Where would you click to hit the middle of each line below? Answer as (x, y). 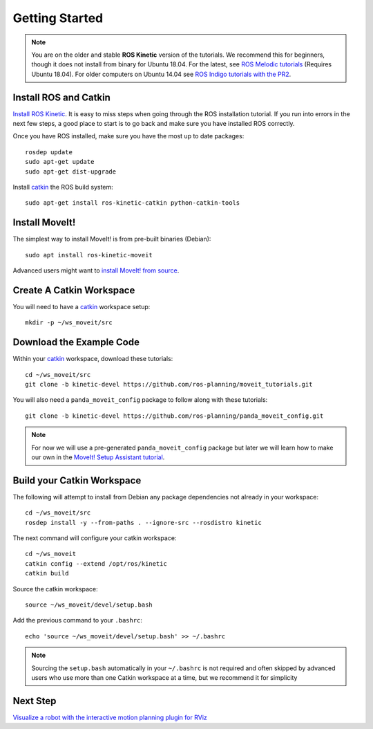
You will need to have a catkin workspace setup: (82, 306)
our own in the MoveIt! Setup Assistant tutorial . (98, 457)
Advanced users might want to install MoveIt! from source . (96, 270)
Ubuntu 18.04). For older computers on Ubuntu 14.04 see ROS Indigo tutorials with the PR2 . (161, 74)
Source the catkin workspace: (55, 589)
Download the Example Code (76, 342)
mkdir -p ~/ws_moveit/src (69, 323)
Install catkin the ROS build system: (63, 187)
